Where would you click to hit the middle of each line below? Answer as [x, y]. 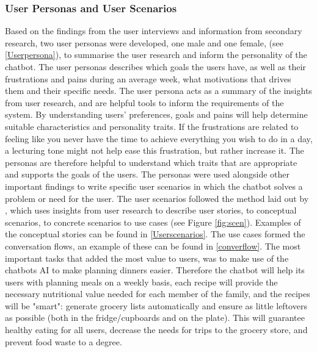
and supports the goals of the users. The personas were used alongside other [147, 174]
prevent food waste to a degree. [64, 341]
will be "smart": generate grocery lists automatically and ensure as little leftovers [156, 305]
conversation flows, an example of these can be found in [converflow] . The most [153, 246]
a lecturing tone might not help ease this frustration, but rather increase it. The [155, 150]
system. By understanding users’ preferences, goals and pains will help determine [156, 114]
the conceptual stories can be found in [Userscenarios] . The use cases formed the [155, 234]
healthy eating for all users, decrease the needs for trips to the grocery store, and [156, 330]
